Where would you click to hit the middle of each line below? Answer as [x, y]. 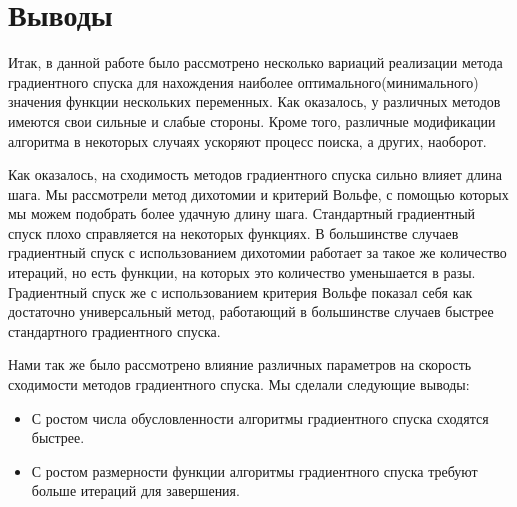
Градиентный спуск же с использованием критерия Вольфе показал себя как [240, 291]
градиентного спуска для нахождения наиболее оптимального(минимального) [243, 81]
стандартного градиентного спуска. [114, 330]
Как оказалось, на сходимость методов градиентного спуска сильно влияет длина [255, 174]
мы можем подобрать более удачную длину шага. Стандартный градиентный [242, 213]
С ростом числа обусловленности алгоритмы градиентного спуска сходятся [260, 417]
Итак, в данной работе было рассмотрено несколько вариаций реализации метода [255, 62]
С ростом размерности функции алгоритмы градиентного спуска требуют [254, 470]
